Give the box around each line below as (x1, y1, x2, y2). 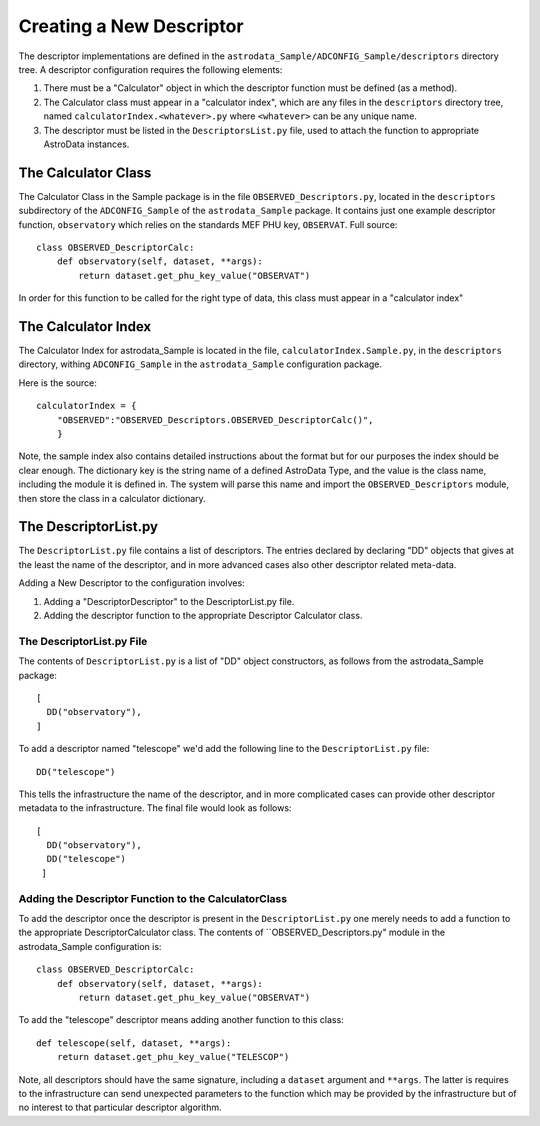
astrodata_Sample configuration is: (18, 940, 162, 952)
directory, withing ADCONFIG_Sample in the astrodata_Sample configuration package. (18, 358, 383, 370)
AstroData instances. (43, 138, 130, 150)
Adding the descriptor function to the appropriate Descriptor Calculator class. (43, 610, 363, 622)
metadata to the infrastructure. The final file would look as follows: (18, 802, 292, 814)
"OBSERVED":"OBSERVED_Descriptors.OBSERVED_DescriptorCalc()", (56, 414, 374, 425)
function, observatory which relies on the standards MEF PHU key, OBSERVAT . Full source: (18, 218, 398, 230)
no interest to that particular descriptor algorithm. (18, 1101, 222, 1114)
